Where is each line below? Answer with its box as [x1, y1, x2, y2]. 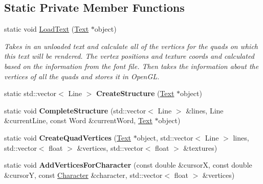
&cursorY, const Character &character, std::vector [4, 169, 163, 180]
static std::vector [4, 88, 57, 99]
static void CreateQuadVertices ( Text [4, 132, 131, 143]
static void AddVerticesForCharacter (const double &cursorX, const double [4, 159, 252, 170]
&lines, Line [186, 105, 224, 116]
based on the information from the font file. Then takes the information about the [4, 60, 259, 71]
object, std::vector [137, 132, 193, 143]
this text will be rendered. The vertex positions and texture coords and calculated [4, 51, 254, 61]
